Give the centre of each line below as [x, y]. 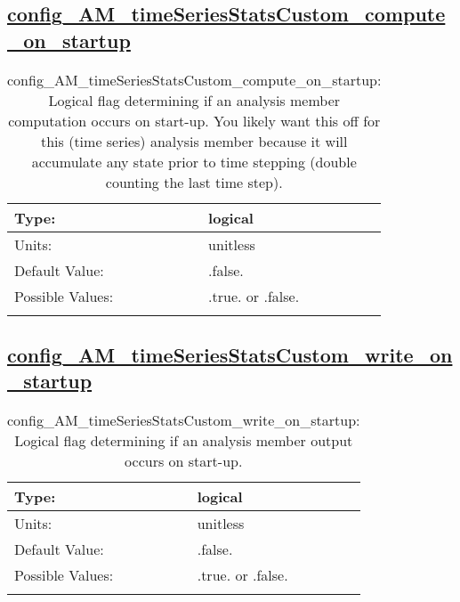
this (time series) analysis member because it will [194, 141]
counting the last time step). [194, 182]
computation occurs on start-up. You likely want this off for [194, 120]
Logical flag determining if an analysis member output [184, 441]
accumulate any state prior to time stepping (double [194, 161]
